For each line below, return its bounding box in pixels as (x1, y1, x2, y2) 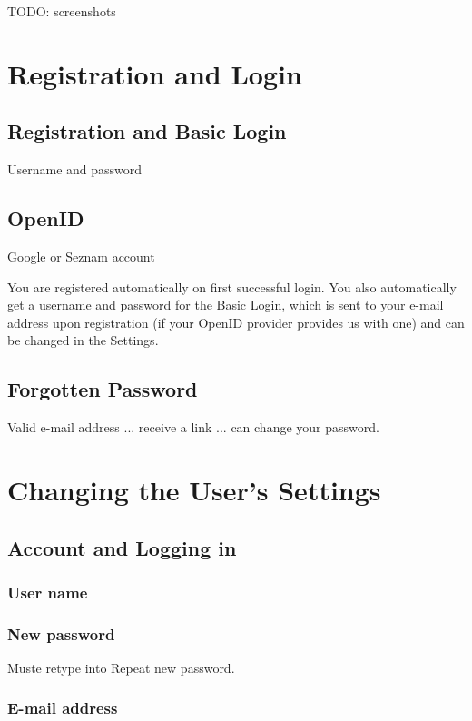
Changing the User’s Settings (7, 470, 381, 508)
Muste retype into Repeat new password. (7, 657, 235, 677)
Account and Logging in (7, 533, 237, 561)
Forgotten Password (7, 375, 198, 403)
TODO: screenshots (7, 2, 116, 20)
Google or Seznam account (7, 246, 155, 265)
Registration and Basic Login (7, 117, 287, 145)
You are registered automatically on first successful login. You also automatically (7, 277, 457, 296)
